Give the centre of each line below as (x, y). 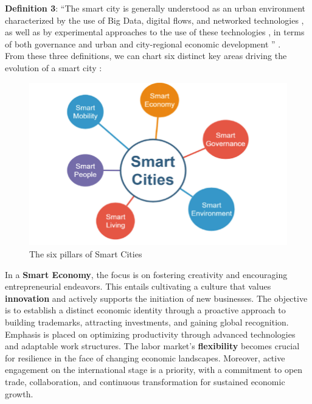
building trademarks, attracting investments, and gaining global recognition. (147, 322)
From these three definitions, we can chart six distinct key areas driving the (146, 56)
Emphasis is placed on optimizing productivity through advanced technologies (150, 334)
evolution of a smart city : (54, 67)
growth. (19, 393)
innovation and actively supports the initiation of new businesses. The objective (156, 298)
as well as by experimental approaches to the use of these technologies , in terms (155, 32)
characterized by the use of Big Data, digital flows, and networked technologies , (154, 20)
